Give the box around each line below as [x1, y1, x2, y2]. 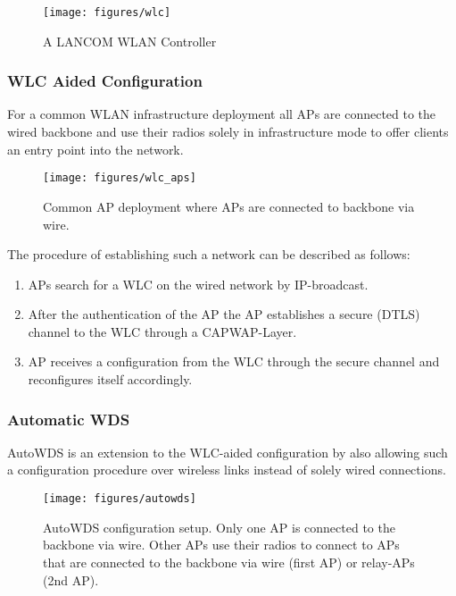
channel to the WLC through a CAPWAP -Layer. [28, 322, 297, 340]
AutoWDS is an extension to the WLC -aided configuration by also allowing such [7, 442, 448, 461]
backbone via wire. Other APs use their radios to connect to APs [43, 535, 400, 554]
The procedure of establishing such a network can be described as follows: [7, 245, 410, 264]
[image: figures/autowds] [43, 492, 196, 506]
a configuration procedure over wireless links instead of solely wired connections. [7, 460, 446, 479]
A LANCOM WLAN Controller [43, 31, 217, 50]
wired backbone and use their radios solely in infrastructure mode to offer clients [7, 122, 449, 141]
